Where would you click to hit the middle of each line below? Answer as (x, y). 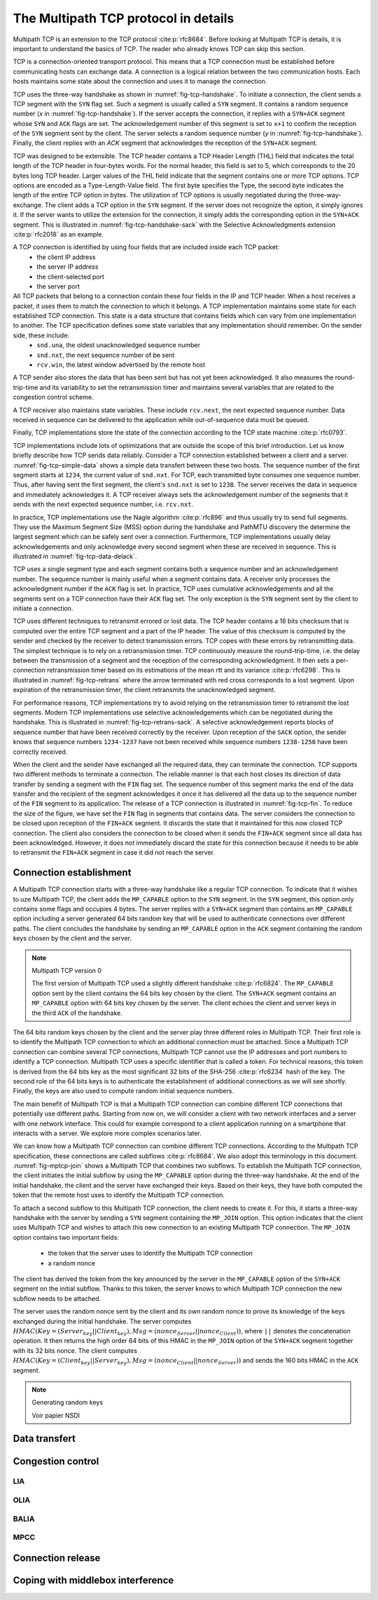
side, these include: (41, 335)
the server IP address (68, 267)
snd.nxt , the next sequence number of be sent (106, 355)
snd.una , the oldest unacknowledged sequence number (119, 345)
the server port (58, 286)
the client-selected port (71, 276)
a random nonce (72, 1263)
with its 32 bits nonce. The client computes (75, 1350)
